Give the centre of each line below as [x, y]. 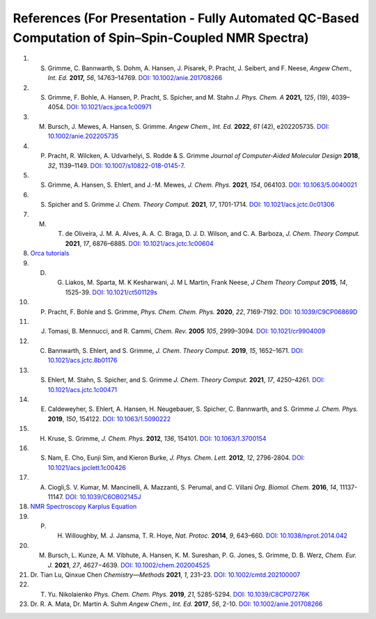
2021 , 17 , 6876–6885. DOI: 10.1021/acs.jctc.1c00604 [139, 243]
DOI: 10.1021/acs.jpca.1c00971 [109, 107]
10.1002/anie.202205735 [83, 136]
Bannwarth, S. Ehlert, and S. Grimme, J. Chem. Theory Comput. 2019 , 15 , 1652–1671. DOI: [176, 351]
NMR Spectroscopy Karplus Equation [84, 507]
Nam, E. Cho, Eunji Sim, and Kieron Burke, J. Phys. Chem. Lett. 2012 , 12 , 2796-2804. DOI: [176, 458]
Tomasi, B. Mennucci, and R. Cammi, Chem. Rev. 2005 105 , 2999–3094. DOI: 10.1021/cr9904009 [187, 331]
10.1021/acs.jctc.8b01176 [83, 360]
